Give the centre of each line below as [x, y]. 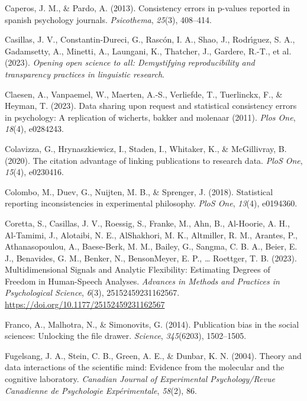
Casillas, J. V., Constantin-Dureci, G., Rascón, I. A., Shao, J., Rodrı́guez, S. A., [150, 39]
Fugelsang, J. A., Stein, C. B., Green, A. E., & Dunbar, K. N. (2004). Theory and [153, 355]
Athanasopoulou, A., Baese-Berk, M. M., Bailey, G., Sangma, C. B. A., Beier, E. [151, 246]
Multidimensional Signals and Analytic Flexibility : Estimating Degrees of [138, 269]
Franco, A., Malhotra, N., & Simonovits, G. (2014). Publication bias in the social [152, 324]
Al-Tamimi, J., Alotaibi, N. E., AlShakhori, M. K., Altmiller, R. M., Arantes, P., [151, 235]
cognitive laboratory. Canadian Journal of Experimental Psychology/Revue [140, 379]
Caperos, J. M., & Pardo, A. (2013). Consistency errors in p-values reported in [148, 8]
